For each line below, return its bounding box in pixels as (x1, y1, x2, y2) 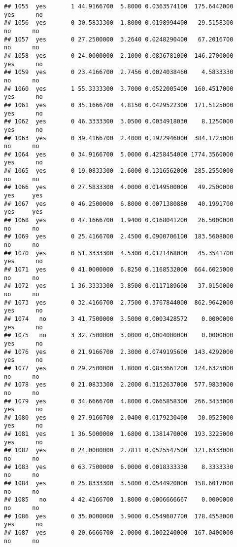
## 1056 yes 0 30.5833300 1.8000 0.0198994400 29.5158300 (4, 19, 234, 27)
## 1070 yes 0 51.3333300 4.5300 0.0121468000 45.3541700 (4, 249, 234, 257)
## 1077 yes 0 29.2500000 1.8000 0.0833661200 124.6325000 (4, 364, 234, 372)
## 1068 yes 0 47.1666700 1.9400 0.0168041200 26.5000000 (4, 217, 234, 224)
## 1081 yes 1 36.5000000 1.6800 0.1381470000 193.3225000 (4, 430, 234, 438)
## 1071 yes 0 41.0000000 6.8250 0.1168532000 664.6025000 (4, 266, 234, 273)
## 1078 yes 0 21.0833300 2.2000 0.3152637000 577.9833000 (4, 381, 234, 389)
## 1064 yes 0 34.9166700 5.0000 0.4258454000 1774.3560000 (4, 151, 234, 158)
